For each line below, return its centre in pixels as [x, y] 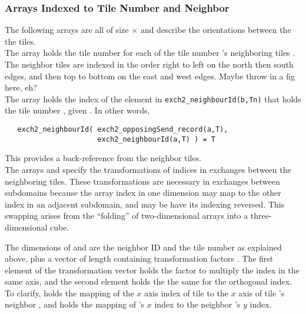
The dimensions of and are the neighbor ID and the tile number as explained [143, 247]
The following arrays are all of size [67, 30]
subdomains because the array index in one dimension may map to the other [143, 193]
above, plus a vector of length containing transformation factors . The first [139, 258]
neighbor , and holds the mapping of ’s [75, 304]
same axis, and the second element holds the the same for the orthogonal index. [149, 281]
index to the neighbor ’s [197, 304]
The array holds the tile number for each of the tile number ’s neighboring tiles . [150, 53]
